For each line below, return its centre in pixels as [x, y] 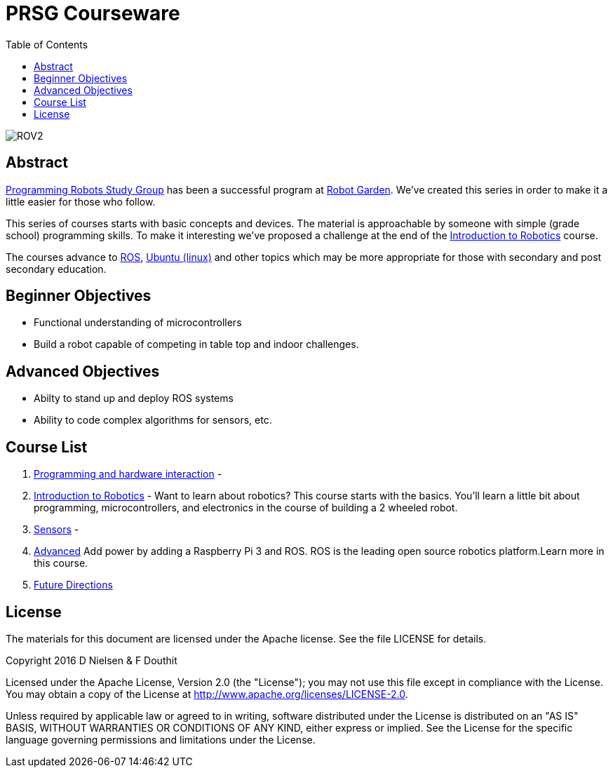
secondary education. [56, 269]
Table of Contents [47, 44]
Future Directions [73, 585]
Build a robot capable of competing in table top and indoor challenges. [196, 344]
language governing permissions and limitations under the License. [161, 739]
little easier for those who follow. [81, 201]
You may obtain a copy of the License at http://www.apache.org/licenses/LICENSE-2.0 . [207, 694]
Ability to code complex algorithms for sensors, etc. [153, 420]
